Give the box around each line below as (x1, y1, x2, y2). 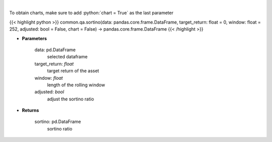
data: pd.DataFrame (34, 47, 76, 53)
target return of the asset (47, 68, 99, 74)
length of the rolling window (47, 82, 105, 88)
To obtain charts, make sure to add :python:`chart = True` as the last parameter (9, 10, 174, 16)
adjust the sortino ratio (47, 96, 94, 102)
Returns (22, 107, 39, 113)
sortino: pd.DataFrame (34, 118, 81, 125)
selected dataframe (47, 54, 88, 60)
